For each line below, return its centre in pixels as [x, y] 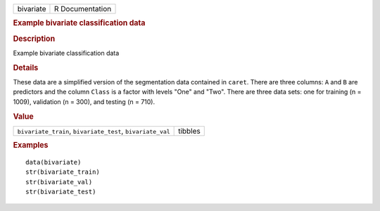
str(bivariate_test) [61, 192]
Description [34, 39]
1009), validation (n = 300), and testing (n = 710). [84, 101]
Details [26, 68]
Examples [31, 146]
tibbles [189, 131]
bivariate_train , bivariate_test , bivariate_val [94, 131]
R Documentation [83, 9]
